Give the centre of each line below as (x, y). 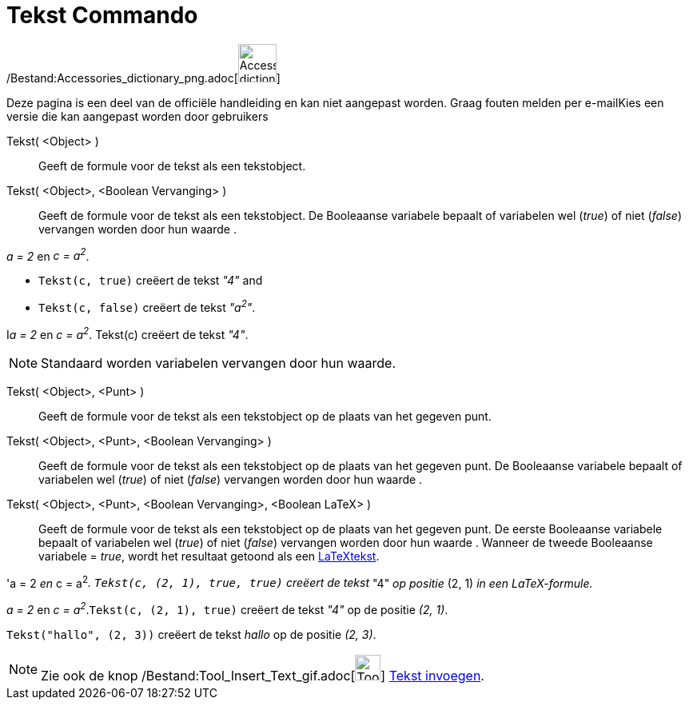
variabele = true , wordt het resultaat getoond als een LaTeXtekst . (209, 556)
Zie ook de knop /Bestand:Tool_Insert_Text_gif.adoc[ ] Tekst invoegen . (263, 676)
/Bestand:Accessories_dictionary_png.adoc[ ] (143, 78)
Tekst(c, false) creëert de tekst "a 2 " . (147, 307)
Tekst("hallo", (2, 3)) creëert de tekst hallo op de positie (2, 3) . (191, 635)
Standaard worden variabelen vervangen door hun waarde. (219, 363)
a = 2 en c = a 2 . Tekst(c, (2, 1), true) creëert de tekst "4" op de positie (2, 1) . (227, 609)
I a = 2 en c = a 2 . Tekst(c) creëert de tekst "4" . (127, 333)
